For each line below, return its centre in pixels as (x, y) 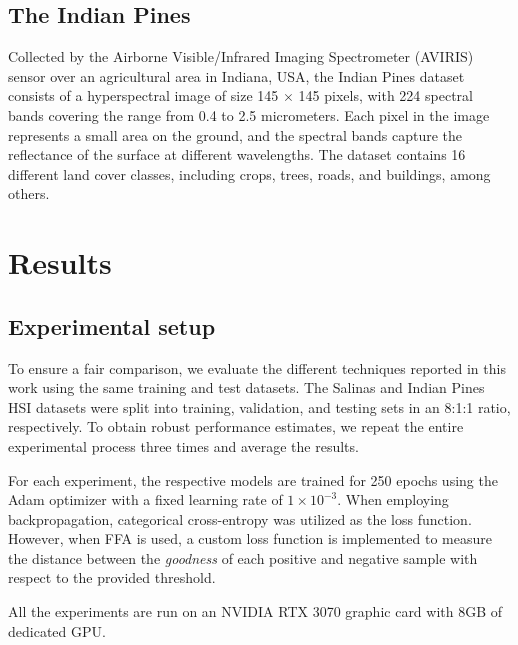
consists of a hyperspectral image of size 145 (143, 95)
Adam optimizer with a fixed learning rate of (145, 499)
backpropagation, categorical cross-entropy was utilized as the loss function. (240, 518)
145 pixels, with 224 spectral (385, 95)
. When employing (393, 499)
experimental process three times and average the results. (183, 445)
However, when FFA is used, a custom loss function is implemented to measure (250, 538)
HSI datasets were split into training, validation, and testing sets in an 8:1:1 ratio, (259, 406)
